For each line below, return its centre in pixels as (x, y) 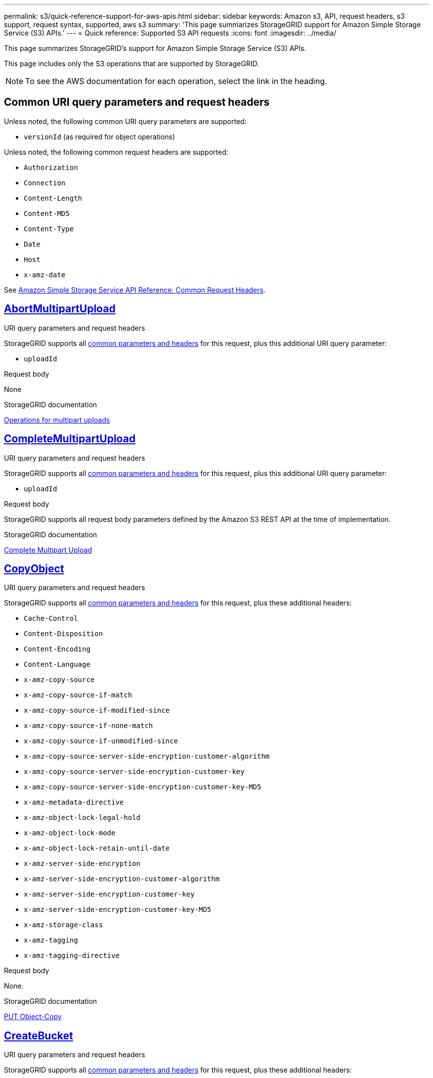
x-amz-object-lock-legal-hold (82, 818)
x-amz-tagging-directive (72, 956)
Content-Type (49, 229)
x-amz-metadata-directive (74, 802)
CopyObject (34, 568)
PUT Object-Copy (33, 1017)
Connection (45, 183)
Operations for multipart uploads (57, 420)
